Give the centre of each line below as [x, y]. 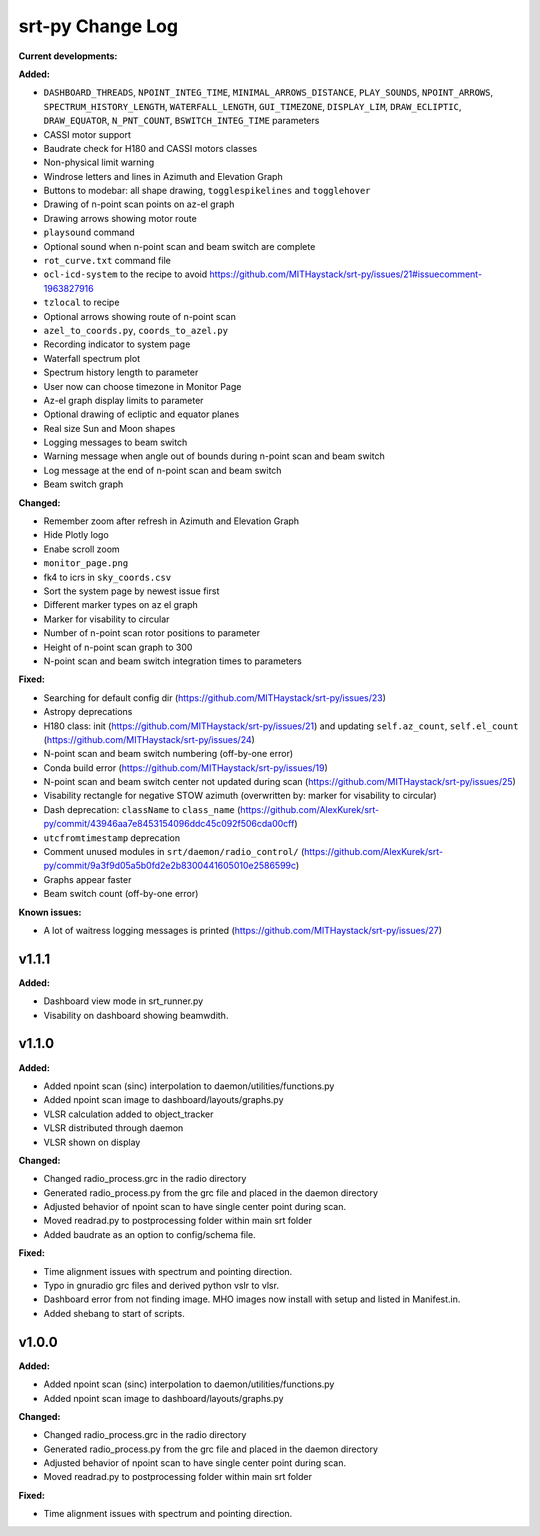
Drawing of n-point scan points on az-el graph [139, 204]
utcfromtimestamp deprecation [111, 837]
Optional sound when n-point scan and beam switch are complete [179, 246]
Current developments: [68, 56]
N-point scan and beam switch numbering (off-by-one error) [168, 754]
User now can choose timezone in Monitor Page [142, 386]
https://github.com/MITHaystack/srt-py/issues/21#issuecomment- [346, 274]
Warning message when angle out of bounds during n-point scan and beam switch [214, 456]
